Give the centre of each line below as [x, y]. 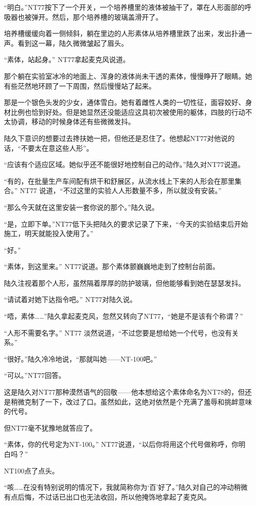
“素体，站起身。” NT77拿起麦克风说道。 [67, 59]
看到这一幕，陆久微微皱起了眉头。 [73, 43]
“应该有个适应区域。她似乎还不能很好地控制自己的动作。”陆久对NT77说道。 [124, 164]
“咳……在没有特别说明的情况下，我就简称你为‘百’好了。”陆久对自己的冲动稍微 [126, 487]
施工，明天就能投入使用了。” [49, 233]
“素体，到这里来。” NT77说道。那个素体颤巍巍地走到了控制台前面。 [112, 266]
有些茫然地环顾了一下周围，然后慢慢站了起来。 [80, 85]
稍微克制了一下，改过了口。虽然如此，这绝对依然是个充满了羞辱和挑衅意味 [131, 401]
